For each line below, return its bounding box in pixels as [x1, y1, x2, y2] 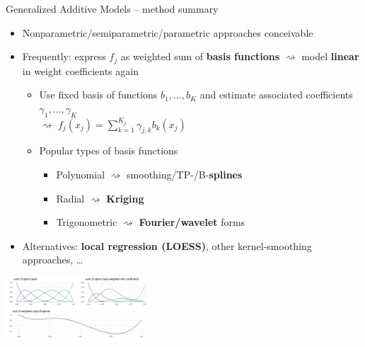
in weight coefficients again [22, 63, 139, 78]
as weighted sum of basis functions [120, 49, 280, 64]
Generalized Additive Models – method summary [6, 1, 219, 16]
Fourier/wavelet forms [139, 215, 245, 229]
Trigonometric [56, 215, 117, 229]
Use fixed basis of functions [39, 87, 158, 102]
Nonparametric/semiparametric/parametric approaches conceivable [22, 25, 313, 40]
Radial [56, 190, 85, 205]
